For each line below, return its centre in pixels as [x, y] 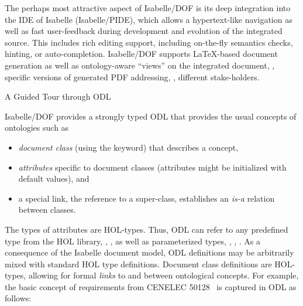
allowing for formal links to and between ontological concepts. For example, [163, 275]
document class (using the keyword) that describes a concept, [128, 147]
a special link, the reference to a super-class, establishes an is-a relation [147, 198]
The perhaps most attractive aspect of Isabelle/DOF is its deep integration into [148, 8]
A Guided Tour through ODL [58, 96]
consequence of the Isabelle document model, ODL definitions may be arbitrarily [149, 252]
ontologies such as [37, 127]
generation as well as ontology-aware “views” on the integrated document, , [140, 65]
